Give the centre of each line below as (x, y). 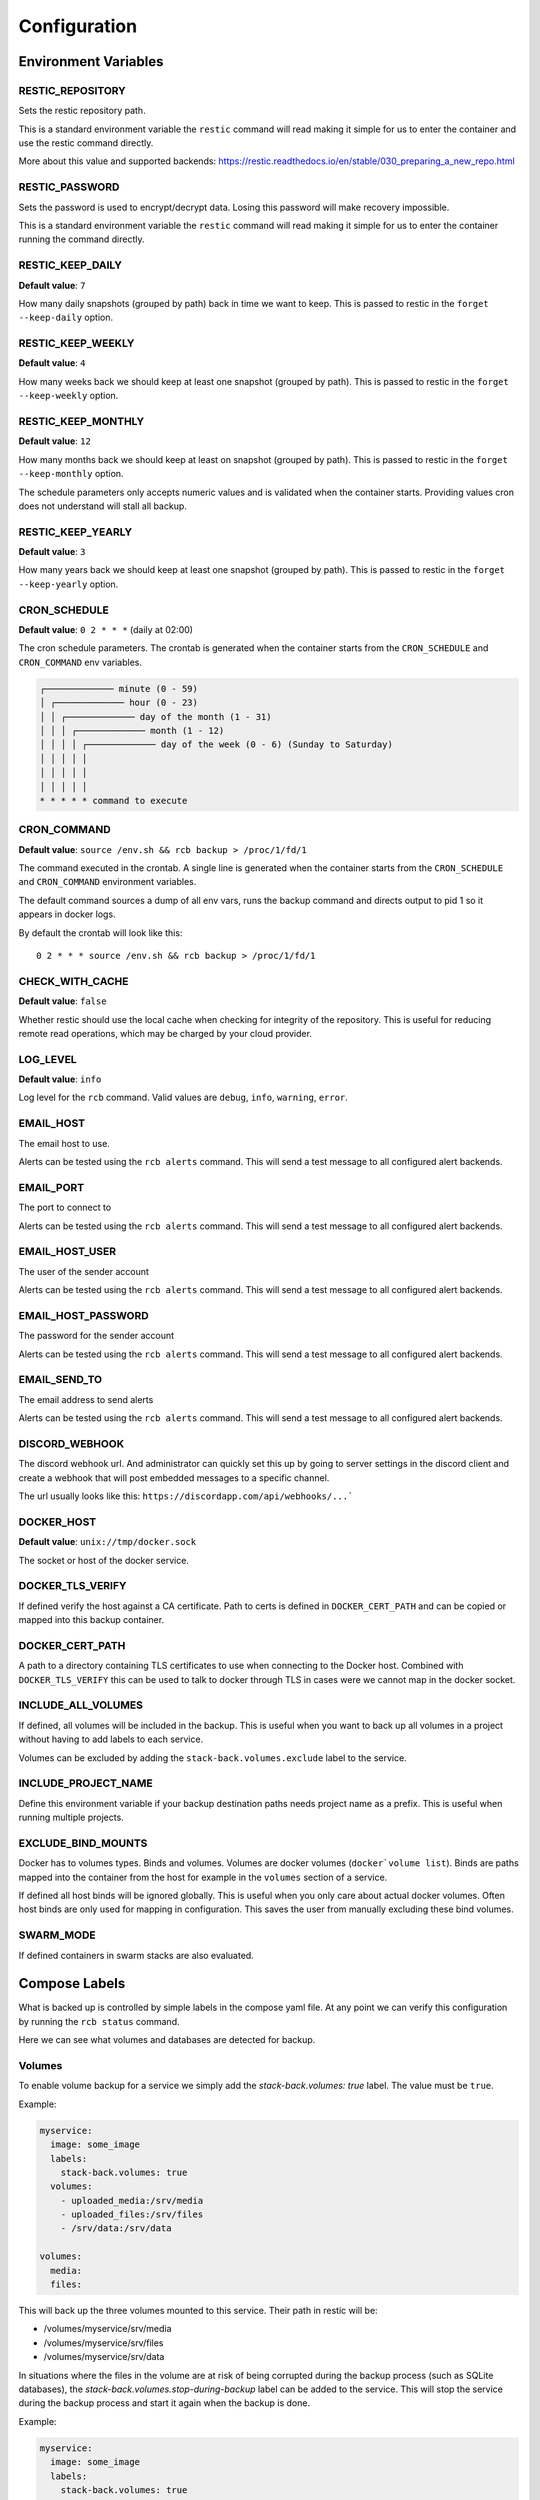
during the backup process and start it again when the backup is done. (164, 2403)
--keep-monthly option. (71, 474)
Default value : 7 (52, 285)
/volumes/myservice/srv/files (103, 2342)
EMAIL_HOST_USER (67, 1252)
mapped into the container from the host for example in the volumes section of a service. (203, 1877)
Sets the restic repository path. (82, 111)
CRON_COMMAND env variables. (80, 662)
